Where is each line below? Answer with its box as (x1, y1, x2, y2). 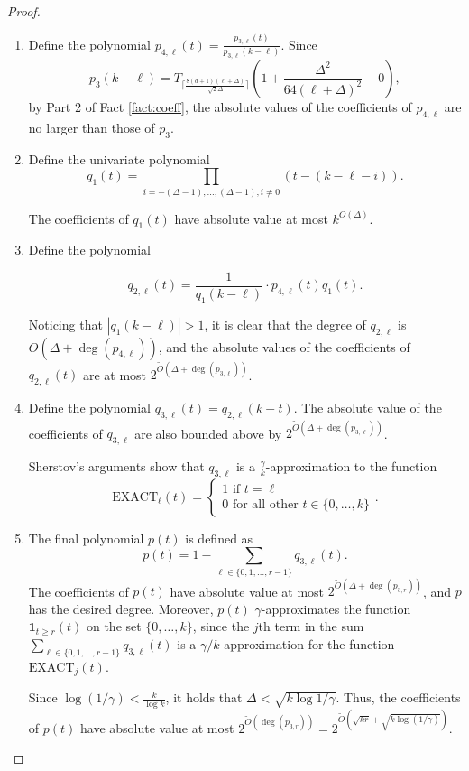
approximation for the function (224, 635, 395, 654)
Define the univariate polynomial (28, 149, 210, 168)
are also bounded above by (134, 423, 282, 442)
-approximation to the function (265, 457, 437, 476)
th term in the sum (258, 617, 364, 636)
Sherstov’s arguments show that (28, 457, 205, 476)
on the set (86, 617, 142, 636)
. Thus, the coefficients (336, 688, 461, 707)
